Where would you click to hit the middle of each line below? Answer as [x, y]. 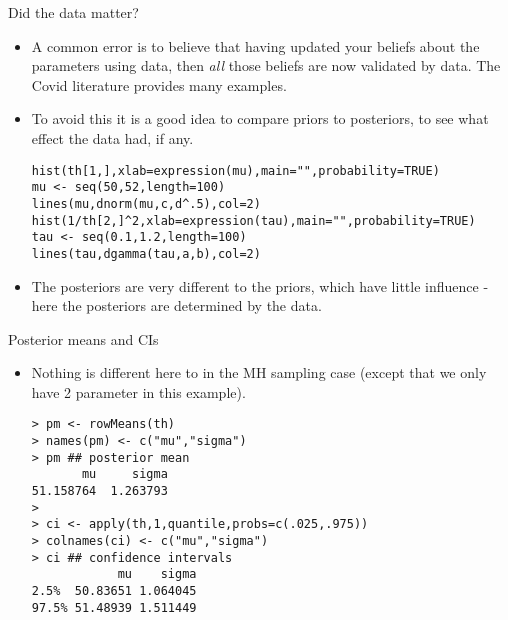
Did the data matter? [73, 12]
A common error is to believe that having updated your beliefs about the [255, 45]
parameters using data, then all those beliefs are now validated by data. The [266, 65]
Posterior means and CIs [83, 338]
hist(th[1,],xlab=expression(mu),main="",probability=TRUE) [235, 170]
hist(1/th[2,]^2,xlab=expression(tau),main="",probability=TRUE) [253, 220]
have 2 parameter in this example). [138, 391]
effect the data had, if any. [112, 137]
